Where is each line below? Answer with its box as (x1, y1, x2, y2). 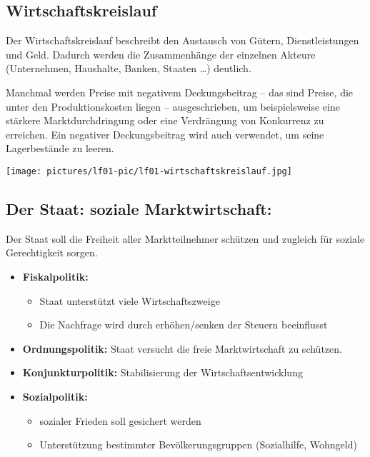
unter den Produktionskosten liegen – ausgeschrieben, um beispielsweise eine (6, 99, 340, 114)
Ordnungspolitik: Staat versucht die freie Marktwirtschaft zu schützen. (22, 341, 342, 356)
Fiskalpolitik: (22, 269, 89, 283)
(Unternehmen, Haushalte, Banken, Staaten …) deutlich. (6, 61, 251, 76)
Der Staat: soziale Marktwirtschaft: (6, 198, 272, 219)
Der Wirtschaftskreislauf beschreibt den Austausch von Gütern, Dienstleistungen (6, 33, 359, 48)
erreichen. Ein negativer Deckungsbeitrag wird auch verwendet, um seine (6, 126, 324, 141)
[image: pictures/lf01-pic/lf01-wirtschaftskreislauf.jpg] (6, 166, 292, 176)
